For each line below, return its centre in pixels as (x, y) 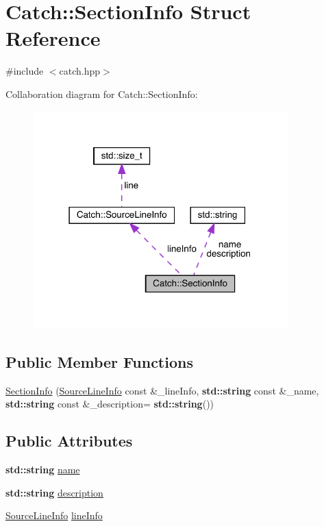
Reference (53, 38)
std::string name (43, 469)
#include (25, 71)
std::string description (54, 492)
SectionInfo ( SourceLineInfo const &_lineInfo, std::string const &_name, (162, 390)
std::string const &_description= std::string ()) (110, 404)
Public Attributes (69, 441)
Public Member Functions (99, 361)
